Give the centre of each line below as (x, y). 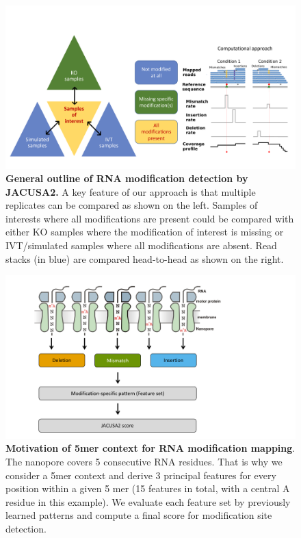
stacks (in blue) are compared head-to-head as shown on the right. (145, 258)
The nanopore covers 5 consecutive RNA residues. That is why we (144, 461)
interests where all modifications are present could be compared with (150, 218)
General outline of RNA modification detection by (127, 178)
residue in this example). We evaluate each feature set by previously (148, 501)
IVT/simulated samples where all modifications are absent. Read (141, 245)
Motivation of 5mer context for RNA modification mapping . (150, 448)
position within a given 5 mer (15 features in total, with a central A (148, 488)
